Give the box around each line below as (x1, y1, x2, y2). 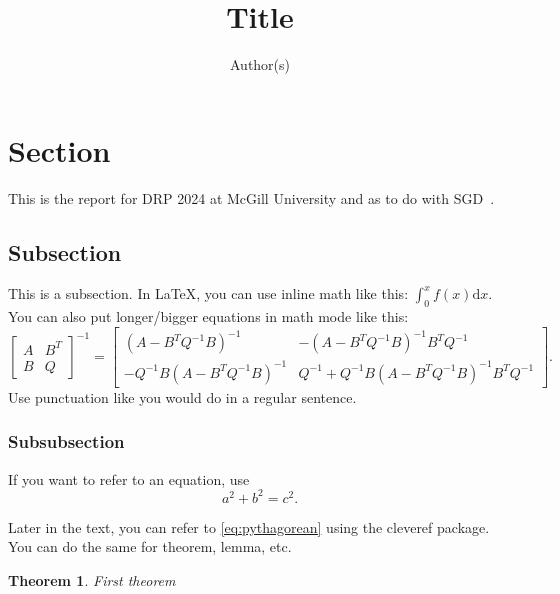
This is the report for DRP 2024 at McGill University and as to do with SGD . (8, 187, 495, 208)
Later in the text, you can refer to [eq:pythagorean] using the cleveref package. (8, 516, 490, 537)
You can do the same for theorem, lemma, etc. (8, 536, 292, 557)
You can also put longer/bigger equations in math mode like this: (8, 306, 409, 327)
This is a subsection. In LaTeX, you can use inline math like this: (8, 283, 409, 304)
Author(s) (229, 54, 291, 75)
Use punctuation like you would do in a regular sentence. (8, 386, 357, 407)
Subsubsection (8, 429, 125, 454)
